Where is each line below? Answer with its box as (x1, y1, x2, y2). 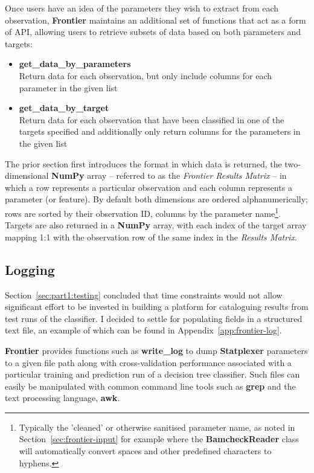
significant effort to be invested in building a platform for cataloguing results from (5, 300, 309, 313)
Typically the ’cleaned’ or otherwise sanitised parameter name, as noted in (19, 420, 295, 433)
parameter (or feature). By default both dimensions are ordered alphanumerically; (5, 193, 308, 205)
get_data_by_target (19, 101, 109, 114)
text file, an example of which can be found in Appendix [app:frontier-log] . (5, 324, 282, 336)
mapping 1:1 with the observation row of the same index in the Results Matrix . (5, 230, 297, 243)
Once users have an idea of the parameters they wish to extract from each (5, 2, 279, 14)
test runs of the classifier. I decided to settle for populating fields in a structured (5, 312, 303, 324)
